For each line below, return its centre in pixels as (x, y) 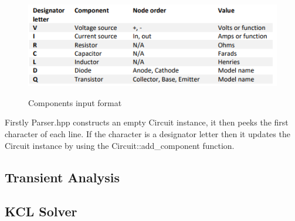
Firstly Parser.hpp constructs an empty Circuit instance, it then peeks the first (147, 122)
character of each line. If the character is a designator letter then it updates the (147, 134)
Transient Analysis (62, 177)
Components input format (75, 102)
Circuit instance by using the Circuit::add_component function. (120, 145)
